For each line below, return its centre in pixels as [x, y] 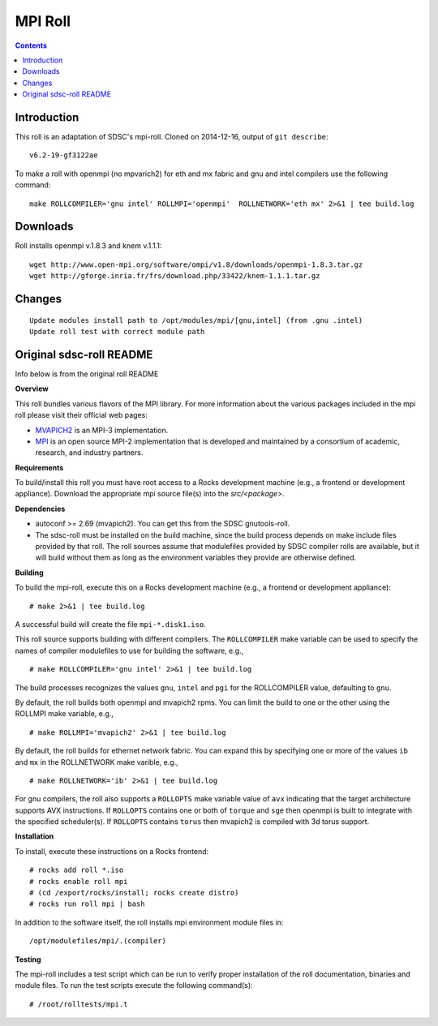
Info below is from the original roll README [87, 374]
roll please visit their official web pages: [81, 415]
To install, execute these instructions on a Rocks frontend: [112, 851]
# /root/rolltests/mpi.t [79, 1004]
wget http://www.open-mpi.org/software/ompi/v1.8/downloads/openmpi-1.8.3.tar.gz [196, 264]
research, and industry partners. [89, 453]
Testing [28, 959]
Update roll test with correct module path [117, 332]
